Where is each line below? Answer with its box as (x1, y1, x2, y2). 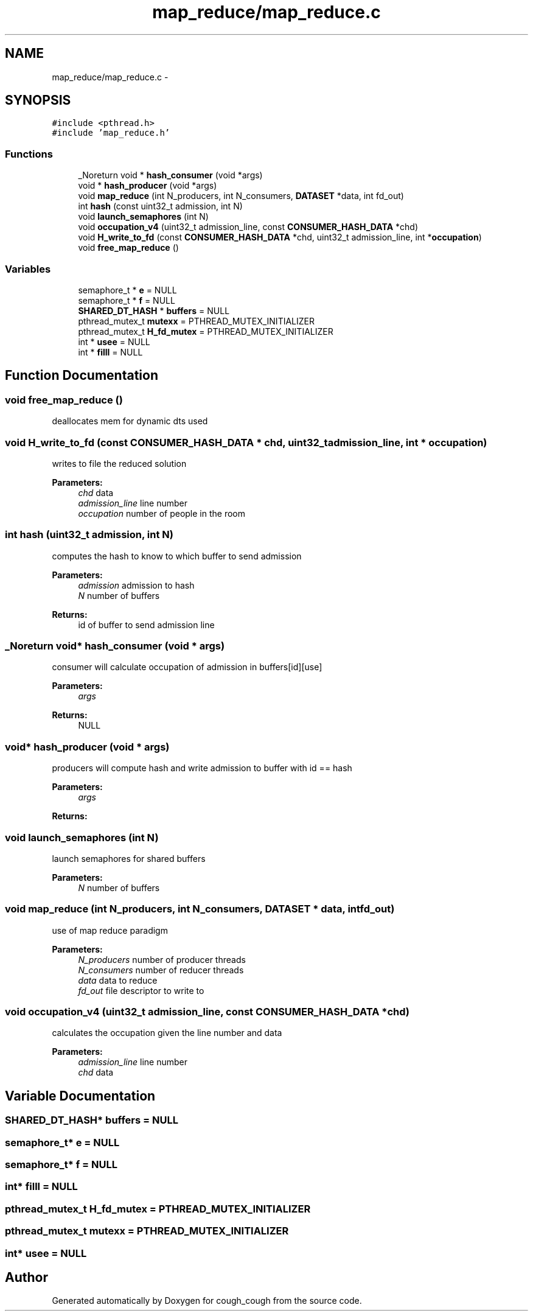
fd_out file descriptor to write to (78, 985, 204, 996)
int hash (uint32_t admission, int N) (5, 528, 173, 541)
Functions (5, 147, 53, 160)
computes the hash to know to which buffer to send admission (52, 550, 302, 561)
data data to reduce (78, 975, 158, 985)
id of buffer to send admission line (78, 619, 215, 630)
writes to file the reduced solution (52, 458, 187, 469)
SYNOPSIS (5, 93, 71, 108)
